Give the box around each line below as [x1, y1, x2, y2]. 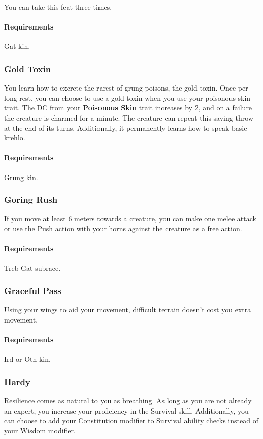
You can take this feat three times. [4, 2, 112, 12]
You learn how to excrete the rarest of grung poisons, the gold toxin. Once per [4, 82, 248, 93]
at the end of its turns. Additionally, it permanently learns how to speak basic [4, 122, 247, 133]
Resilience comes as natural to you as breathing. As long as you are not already [4, 395, 252, 405]
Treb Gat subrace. [4, 262, 61, 273]
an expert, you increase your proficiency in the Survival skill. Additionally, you [4, 405, 249, 416]
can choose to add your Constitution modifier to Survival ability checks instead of [4, 415, 258, 426]
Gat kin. [4, 41, 30, 51]
